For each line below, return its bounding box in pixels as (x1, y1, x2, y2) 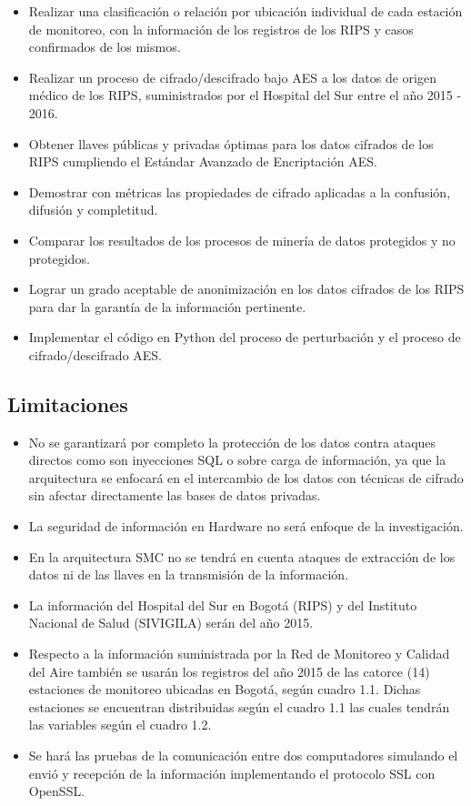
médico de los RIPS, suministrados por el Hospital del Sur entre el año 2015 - (28, 86, 462, 105)
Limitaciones (7, 389, 128, 418)
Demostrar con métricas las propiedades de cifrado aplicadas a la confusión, (28, 182, 451, 201)
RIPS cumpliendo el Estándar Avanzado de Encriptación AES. (28, 152, 377, 171)
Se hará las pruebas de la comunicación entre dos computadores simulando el (28, 746, 458, 765)
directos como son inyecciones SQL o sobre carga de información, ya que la (28, 450, 446, 469)
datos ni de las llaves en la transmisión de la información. (28, 565, 349, 584)
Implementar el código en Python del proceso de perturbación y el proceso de (28, 327, 461, 347)
